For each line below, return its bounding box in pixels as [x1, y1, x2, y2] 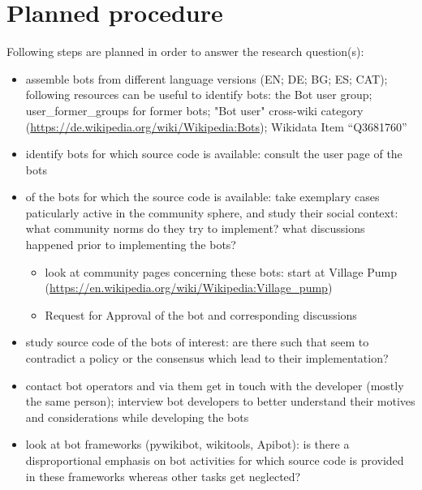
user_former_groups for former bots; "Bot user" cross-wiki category [25, 101, 364, 118]
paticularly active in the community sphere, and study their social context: [25, 204, 398, 221]
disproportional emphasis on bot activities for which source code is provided [25, 452, 404, 468]
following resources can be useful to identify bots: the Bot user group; [25, 86, 372, 103]
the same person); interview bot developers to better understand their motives [25, 393, 416, 410]
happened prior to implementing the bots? [25, 236, 236, 253]
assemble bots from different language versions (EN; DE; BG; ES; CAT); [25, 70, 388, 87]
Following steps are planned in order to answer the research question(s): [6, 43, 364, 60]
